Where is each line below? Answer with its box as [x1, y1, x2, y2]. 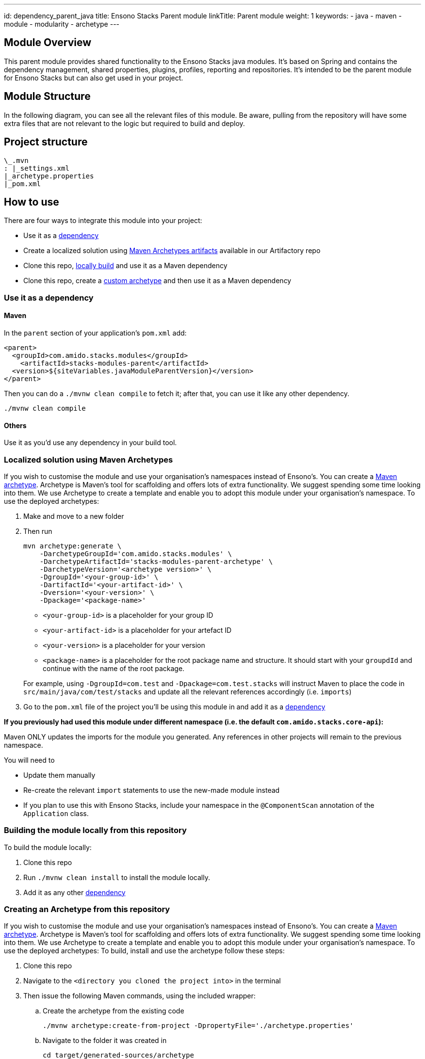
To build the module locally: [4, 843, 92, 851]
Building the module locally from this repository [4, 825, 187, 835]
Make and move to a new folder [23, 512, 124, 520]
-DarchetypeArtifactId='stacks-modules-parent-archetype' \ [39, 557, 273, 565]
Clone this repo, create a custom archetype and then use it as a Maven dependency [23, 276, 292, 285]
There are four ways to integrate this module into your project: [4, 216, 202, 225]
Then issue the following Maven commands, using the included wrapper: [23, 992, 256, 1000]
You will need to [4, 755, 55, 764]
